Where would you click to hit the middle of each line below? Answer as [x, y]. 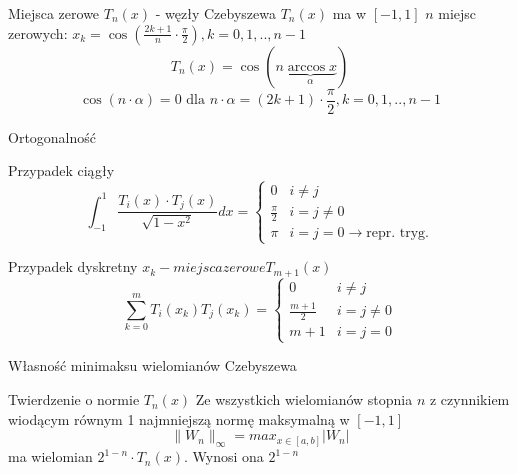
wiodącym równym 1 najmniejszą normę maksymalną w [179, 418]
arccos [306, 66]
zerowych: [38, 32]
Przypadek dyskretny [73, 266]
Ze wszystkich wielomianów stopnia [304, 399]
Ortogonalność [52, 136]
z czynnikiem [469, 399]
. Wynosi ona [223, 456]
